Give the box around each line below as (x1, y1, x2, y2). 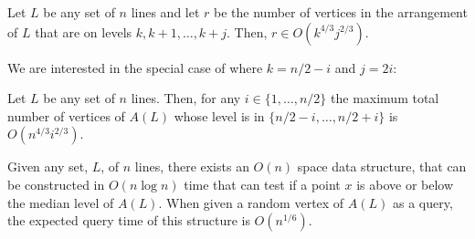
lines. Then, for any (131, 88, 241, 108)
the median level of (7, 192, 114, 212)
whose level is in (174, 106, 265, 125)
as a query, (392, 192, 453, 212)
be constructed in (7, 174, 105, 193)
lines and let (131, 3, 200, 21)
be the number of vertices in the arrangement (214, 3, 468, 21)
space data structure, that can (297, 157, 467, 176)
